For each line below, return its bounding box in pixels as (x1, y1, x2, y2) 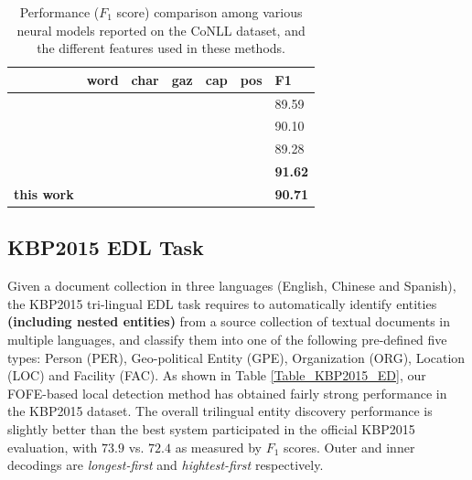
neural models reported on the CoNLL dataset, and (16, 20, 306, 39)
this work (14, 185, 74, 203)
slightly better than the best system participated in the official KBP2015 (7, 420, 415, 439)
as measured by (175, 437, 262, 456)
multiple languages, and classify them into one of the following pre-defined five (7, 330, 447, 349)
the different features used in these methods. (37, 38, 285, 58)
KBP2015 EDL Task (7, 233, 204, 261)
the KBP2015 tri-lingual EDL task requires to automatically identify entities (7, 293, 437, 313)
